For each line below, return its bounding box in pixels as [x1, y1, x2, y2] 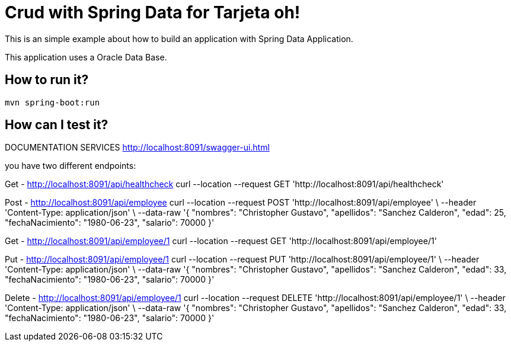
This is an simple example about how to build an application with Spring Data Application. [5, 33, 353, 44]
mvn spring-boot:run [5, 97, 100, 107]
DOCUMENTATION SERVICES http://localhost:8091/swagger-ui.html [5, 142, 270, 153]
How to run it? [5, 72, 89, 88]
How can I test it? [5, 117, 108, 133]
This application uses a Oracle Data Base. [5, 52, 167, 62]
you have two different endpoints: [5, 161, 136, 171]
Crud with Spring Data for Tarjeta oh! [5, 2, 301, 23]
